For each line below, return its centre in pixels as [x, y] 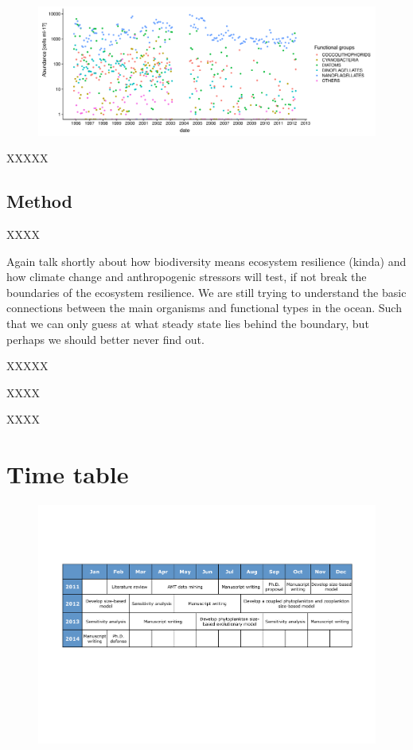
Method [39, 201]
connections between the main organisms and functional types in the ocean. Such [204, 308]
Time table [68, 474]
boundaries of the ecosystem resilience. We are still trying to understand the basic [206, 292]
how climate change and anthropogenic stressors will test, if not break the [187, 277]
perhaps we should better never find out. [105, 339]
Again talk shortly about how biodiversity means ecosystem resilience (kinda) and [206, 261]
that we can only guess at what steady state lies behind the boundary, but [188, 324]
